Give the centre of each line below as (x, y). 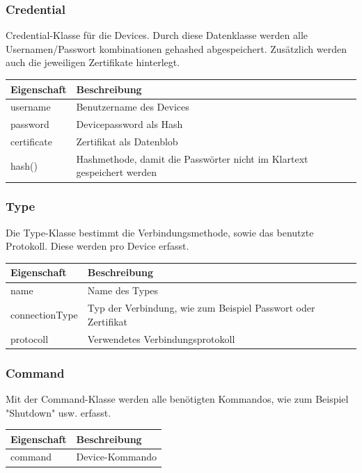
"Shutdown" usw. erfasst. (58, 412)
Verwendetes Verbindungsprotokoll (161, 338)
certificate (31, 142)
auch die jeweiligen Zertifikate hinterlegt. (93, 62)
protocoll (30, 338)
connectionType (44, 314)
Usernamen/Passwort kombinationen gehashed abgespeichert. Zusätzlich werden (176, 48)
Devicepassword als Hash (129, 124)
